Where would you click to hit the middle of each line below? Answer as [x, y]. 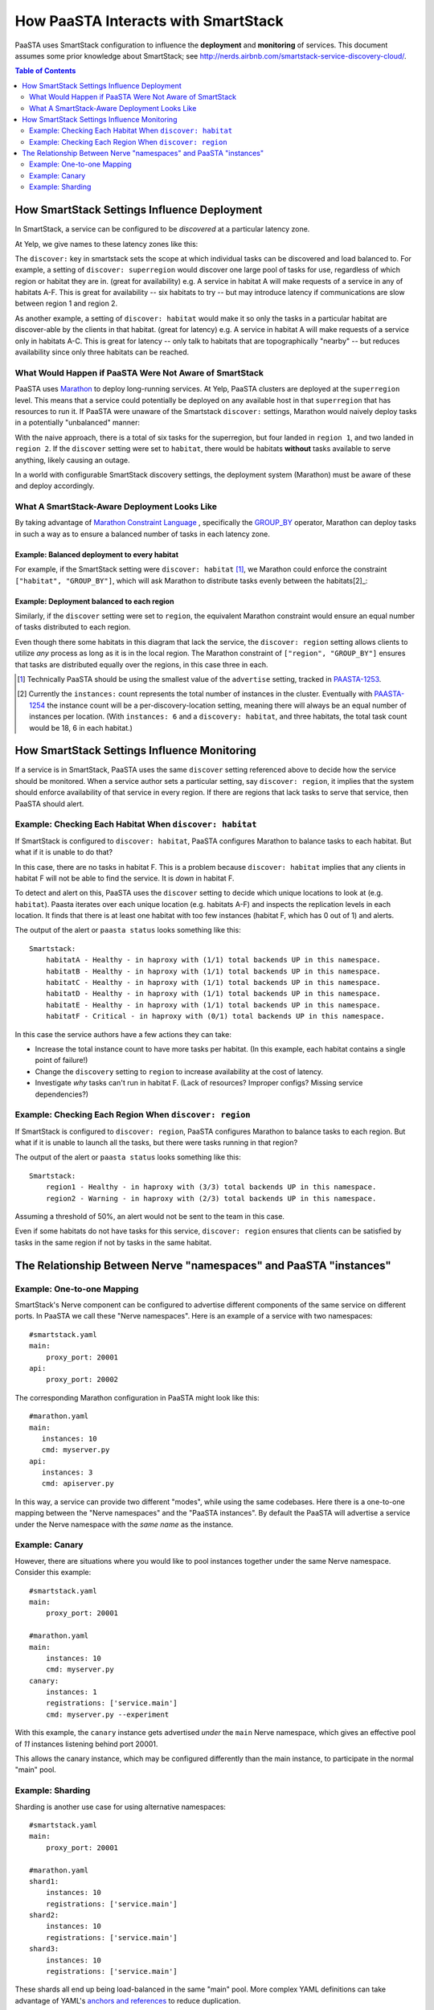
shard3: [44, 1949]
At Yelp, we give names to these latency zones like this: [106, 244]
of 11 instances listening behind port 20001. [86, 1744]
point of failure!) [61, 1060]
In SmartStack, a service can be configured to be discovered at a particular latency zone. [162, 229]
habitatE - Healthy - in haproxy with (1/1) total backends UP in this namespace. [213, 1005]
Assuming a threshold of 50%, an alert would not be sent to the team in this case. [150, 1216]
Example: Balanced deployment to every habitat [97, 554]
